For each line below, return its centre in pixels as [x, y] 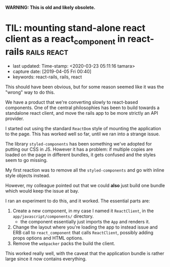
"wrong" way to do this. [30, 92]
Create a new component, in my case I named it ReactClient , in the [83, 211]
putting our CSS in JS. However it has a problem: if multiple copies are [79, 149]
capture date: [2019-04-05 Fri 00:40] [52, 71]
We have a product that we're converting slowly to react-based [72, 102]
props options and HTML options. [48, 238]
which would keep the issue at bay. [42, 191]
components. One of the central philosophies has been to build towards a [82, 108]
